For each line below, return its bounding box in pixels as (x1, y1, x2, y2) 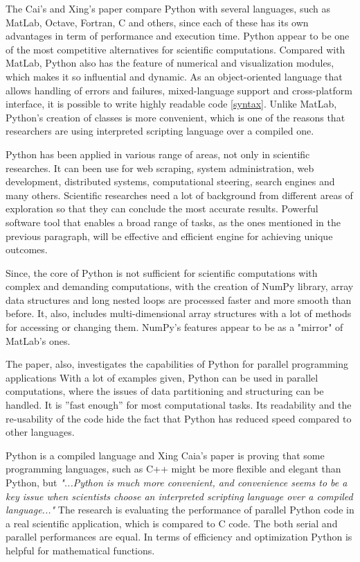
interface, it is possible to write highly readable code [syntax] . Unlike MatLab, (6, 96, 337, 111)
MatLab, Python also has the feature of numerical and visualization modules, (6, 56, 334, 70)
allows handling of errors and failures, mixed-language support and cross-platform (6, 83, 352, 97)
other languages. (6, 425, 75, 439)
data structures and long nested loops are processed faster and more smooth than (6, 292, 352, 307)
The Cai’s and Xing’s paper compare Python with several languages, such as (6, 1, 330, 15)
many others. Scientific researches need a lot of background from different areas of (6, 187, 353, 202)
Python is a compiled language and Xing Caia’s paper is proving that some (6, 448, 325, 462)
